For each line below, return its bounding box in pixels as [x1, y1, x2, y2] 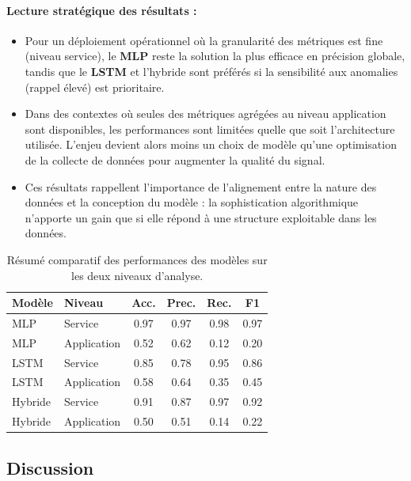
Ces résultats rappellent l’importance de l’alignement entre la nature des [25, 178, 377, 195]
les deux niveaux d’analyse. [71, 267, 204, 283]
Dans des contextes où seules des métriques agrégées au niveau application [25, 105, 386, 122]
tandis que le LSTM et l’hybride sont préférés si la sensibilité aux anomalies [25, 62, 398, 79]
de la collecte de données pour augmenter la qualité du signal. [25, 151, 325, 168]
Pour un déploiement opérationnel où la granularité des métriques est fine [25, 32, 383, 48]
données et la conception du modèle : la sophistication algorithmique [25, 194, 359, 210]
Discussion [6, 455, 94, 479]
